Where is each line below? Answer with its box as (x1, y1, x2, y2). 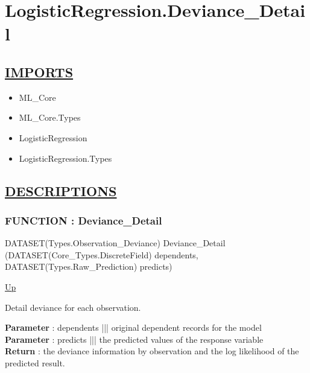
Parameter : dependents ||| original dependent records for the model (5, 321, 262, 334)
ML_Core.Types (19, 111, 81, 124)
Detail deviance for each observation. (5, 301, 141, 313)
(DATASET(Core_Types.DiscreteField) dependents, (5, 248, 198, 261)
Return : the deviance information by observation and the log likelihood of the (5, 345, 299, 357)
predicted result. (5, 356, 65, 369)
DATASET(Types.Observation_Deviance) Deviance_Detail (5, 237, 226, 249)
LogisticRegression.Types (19, 151, 112, 164)
